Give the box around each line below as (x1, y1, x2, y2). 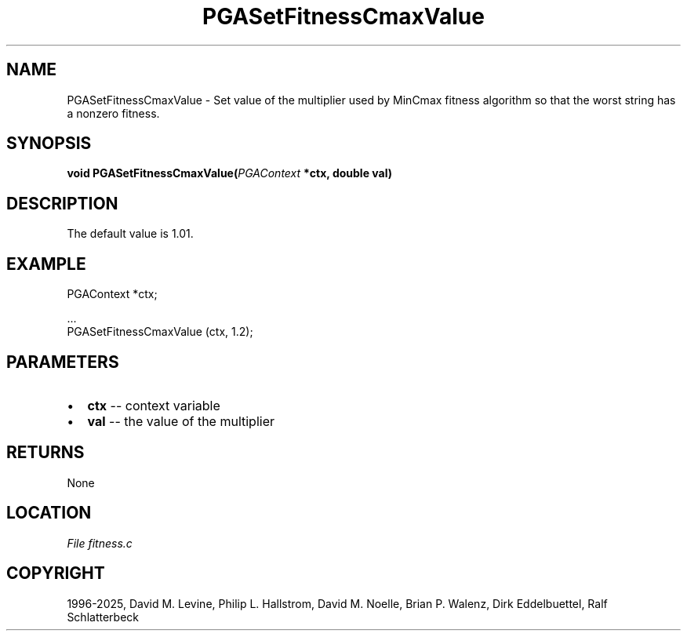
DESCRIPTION (6, 193, 118, 213)
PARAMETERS (6, 351, 119, 372)
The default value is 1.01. (67, 227, 194, 241)
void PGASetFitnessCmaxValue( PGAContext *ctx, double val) (67, 166, 393, 180)
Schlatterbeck (67, 610, 139, 624)
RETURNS (6, 442, 85, 463)
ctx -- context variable (87, 397, 220, 413)
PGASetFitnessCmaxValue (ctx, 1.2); (67, 325, 253, 339)
